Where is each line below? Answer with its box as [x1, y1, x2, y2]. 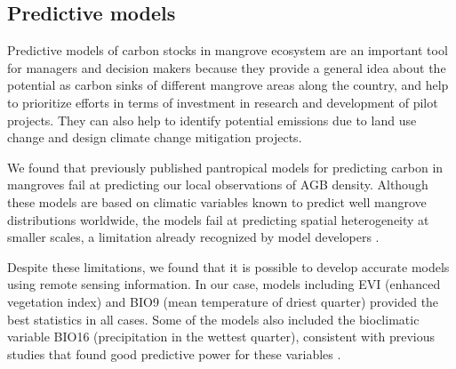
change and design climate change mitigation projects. [7, 128, 302, 147]
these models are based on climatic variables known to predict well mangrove [7, 192, 427, 211]
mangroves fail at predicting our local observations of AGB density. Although [7, 175, 428, 194]
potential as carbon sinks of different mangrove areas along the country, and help [7, 76, 449, 94]
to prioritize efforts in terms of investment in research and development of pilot [7, 92, 438, 111]
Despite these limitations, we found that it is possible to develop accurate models [7, 257, 450, 276]
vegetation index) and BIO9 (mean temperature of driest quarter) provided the [7, 292, 439, 310]
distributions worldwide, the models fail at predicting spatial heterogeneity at [7, 210, 429, 229]
